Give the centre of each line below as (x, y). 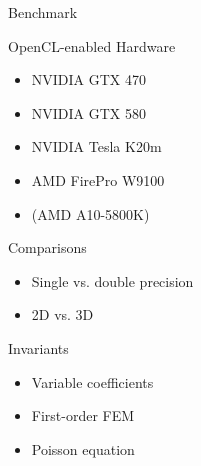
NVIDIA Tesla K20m (96, 146)
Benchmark (43, 12)
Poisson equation (83, 448)
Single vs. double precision (112, 280)
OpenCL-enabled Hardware (92, 45)
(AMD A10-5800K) (90, 213)
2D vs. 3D (62, 314)
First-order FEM (83, 415)
